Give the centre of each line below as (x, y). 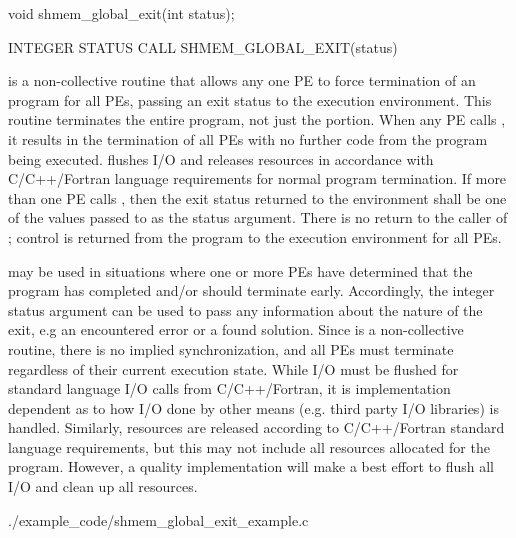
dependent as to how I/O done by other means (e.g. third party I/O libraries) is (253, 407)
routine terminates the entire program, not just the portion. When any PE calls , (257, 119)
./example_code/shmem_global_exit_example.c (158, 519)
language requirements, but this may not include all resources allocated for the (249, 446)
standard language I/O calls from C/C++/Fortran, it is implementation (229, 388)
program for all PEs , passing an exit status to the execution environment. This (250, 99)
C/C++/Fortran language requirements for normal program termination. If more (257, 178)
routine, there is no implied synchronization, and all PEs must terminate (231, 348)
